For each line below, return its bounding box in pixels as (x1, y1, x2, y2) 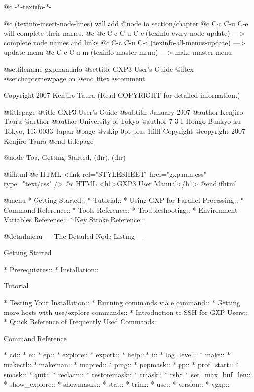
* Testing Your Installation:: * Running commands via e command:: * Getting (4, 297, 240, 308)
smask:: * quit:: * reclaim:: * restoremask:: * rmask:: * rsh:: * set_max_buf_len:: (4, 369, 251, 379)
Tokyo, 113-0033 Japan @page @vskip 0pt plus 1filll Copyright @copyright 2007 (4, 125, 245, 136)
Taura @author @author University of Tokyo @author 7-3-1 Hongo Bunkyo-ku (4, 116, 241, 126)
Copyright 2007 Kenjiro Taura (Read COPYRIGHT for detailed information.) (4, 90, 240, 100)
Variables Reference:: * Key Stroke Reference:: (4, 214, 144, 225)
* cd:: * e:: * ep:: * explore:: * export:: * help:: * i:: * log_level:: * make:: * (4, 350, 230, 360)
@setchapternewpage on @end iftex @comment (4, 73, 145, 83)
